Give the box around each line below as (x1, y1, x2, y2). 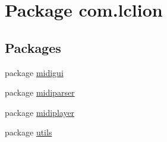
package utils (5, 126, 52, 138)
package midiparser (5, 86, 75, 99)
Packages (5, 38, 61, 56)
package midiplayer (5, 106, 75, 118)
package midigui (5, 66, 64, 78)
